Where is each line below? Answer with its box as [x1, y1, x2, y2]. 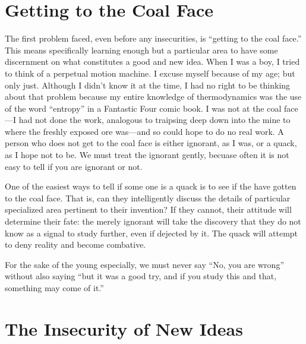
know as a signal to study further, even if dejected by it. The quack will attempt [5, 226, 298, 239]
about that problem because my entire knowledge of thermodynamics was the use [5, 90, 302, 103]
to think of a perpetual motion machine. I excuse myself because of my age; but [5, 67, 295, 79]
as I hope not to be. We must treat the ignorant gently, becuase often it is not [5, 149, 289, 161]
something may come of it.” [5, 282, 104, 293]
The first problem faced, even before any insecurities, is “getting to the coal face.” [5, 32, 302, 45]
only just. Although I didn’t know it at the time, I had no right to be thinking [5, 78, 291, 91]
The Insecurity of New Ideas [5, 316, 243, 340]
